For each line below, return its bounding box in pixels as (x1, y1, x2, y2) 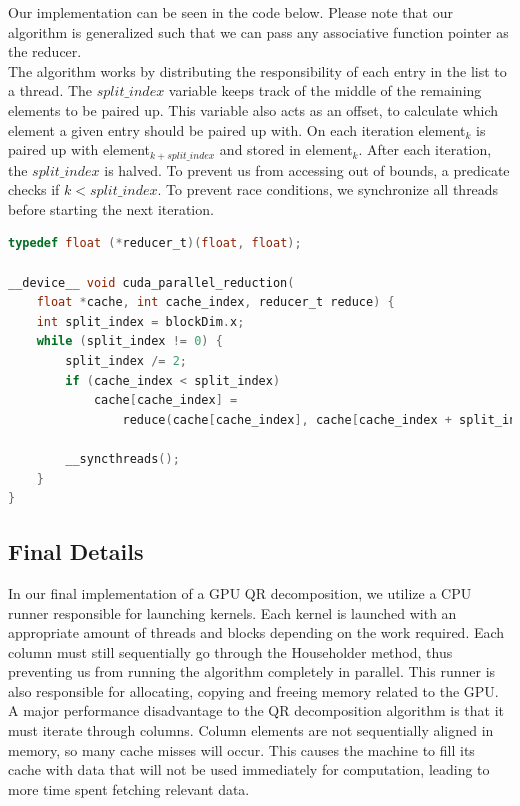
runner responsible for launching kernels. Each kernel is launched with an (8, 602, 457, 623)
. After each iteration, (358, 139, 492, 160)
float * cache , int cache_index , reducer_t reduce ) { (36, 295, 395, 310)
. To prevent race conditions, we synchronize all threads (157, 179, 499, 200)
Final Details (8, 536, 144, 567)
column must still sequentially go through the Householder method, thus (8, 641, 453, 662)
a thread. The (8, 80, 93, 101)
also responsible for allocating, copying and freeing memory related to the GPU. (8, 680, 499, 701)
